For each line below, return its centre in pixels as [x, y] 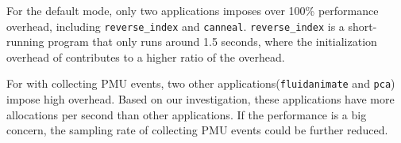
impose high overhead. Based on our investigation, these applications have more [200, 99]
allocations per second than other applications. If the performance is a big [187, 114]
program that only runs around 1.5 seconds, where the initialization [212, 41]
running [25, 41]
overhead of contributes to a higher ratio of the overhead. [146, 56]
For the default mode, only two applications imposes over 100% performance [193, 10]
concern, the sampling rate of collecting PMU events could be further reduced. [197, 130]
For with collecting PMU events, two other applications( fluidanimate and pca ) [201, 83]
